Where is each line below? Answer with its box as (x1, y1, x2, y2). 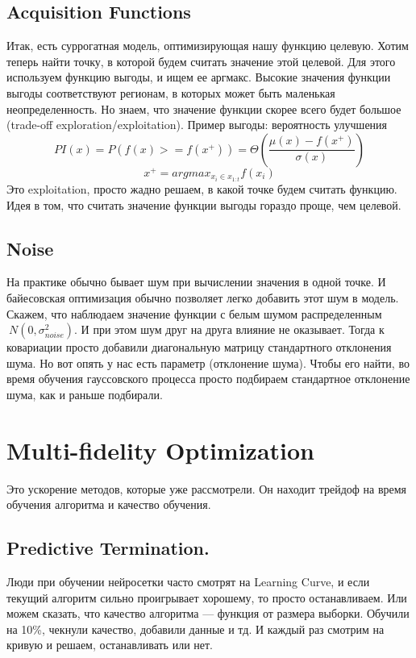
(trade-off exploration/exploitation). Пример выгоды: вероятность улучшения (6, 116, 388, 133)
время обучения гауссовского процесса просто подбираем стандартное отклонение (6, 370, 410, 387)
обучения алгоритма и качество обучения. (6, 496, 211, 513)
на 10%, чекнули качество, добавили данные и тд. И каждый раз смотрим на (6, 620, 385, 637)
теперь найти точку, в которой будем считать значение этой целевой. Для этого (6, 52, 396, 69)
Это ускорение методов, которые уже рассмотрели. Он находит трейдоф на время (6, 480, 407, 497)
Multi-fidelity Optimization (6, 433, 315, 466)
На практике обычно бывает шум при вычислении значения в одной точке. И (6, 273, 386, 290)
